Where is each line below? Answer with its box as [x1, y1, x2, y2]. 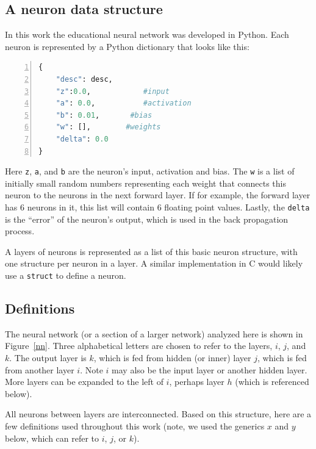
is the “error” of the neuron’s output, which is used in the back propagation [5, 212, 289, 225]
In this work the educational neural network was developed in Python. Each [5, 28, 289, 41]
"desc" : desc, [56, 74, 113, 84]
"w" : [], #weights [56, 123, 161, 132]
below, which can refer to [5, 431, 99, 444]
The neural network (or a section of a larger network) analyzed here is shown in [5, 327, 303, 340]
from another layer [5, 363, 74, 376]
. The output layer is [9, 351, 87, 364]
